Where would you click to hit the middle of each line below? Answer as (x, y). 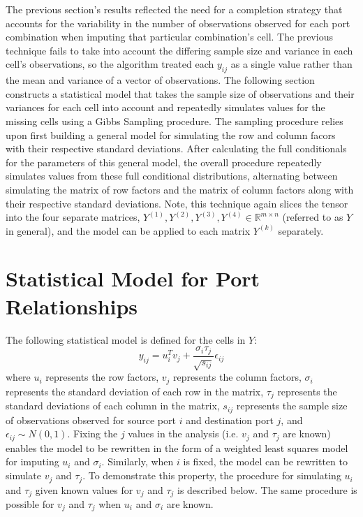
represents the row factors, (102, 377)
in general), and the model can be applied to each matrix (128, 230)
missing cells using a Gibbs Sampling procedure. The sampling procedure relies (175, 121)
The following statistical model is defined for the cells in (126, 339)
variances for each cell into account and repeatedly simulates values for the (165, 107)
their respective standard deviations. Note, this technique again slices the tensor (177, 203)
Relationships (72, 306)
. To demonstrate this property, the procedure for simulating (212, 475)
